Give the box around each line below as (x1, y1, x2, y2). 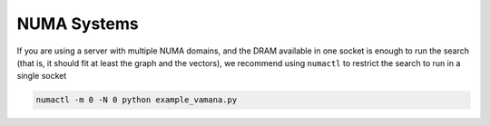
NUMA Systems (16, 14, 140, 34)
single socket (16, 71, 67, 82)
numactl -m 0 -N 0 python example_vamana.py (35, 95, 238, 105)
